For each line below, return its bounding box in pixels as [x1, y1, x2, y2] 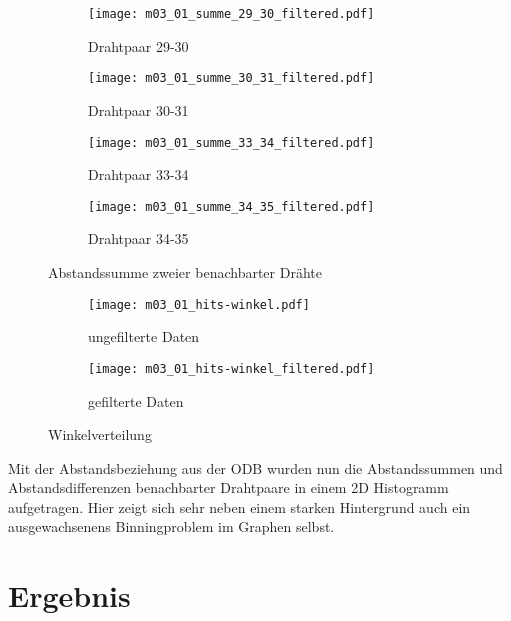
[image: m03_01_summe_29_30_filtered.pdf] [88, 7, 375, 21]
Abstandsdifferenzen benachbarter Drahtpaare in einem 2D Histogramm [8, 477, 449, 498]
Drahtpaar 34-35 [88, 228, 189, 249]
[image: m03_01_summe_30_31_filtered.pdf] [88, 71, 375, 86]
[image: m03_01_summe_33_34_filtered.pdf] [88, 135, 375, 150]
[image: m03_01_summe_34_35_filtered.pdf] [88, 199, 375, 214]
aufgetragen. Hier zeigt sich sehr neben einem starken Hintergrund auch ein [8, 496, 471, 517]
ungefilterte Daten [88, 326, 200, 347]
